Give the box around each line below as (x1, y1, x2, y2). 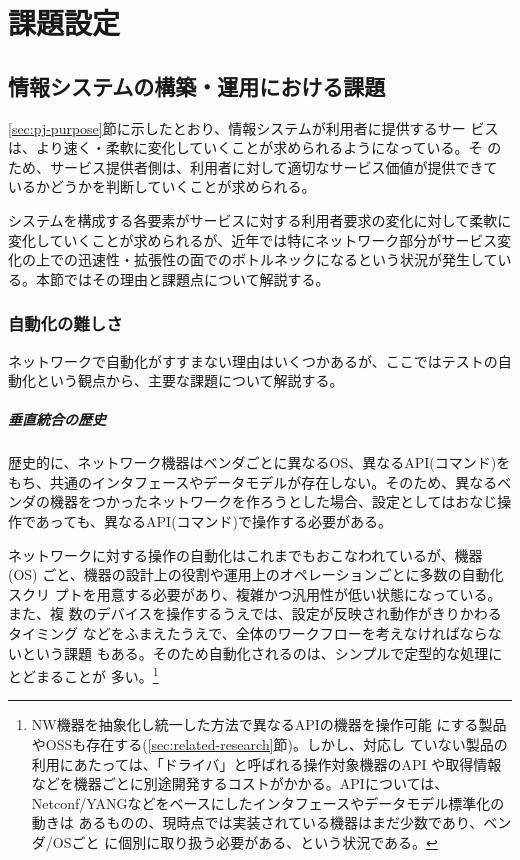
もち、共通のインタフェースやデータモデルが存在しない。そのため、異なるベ (8, 471, 512, 492)
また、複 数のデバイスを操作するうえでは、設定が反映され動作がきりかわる (8, 603, 502, 624)
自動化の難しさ (8, 311, 123, 336)
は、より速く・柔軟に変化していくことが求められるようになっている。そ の (8, 137, 502, 158)
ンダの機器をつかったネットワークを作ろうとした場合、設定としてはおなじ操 (8, 491, 512, 512)
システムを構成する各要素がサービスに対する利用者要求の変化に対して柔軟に (8, 209, 512, 230)
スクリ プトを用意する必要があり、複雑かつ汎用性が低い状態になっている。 (8, 583, 502, 604)
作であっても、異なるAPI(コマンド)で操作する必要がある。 (8, 511, 393, 532)
